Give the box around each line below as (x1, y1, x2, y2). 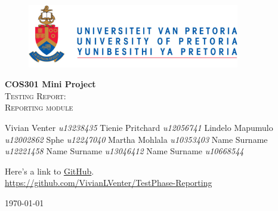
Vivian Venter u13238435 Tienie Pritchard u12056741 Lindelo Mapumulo (5, 121, 273, 133)
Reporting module (5, 101, 73, 114)
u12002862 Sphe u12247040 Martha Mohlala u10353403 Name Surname (5, 133, 268, 145)
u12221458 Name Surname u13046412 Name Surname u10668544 (5, 145, 244, 157)
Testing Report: (5, 89, 66, 102)
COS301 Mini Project (5, 78, 96, 90)
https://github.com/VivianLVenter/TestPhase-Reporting (5, 176, 212, 189)
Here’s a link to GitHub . (5, 164, 94, 177)
